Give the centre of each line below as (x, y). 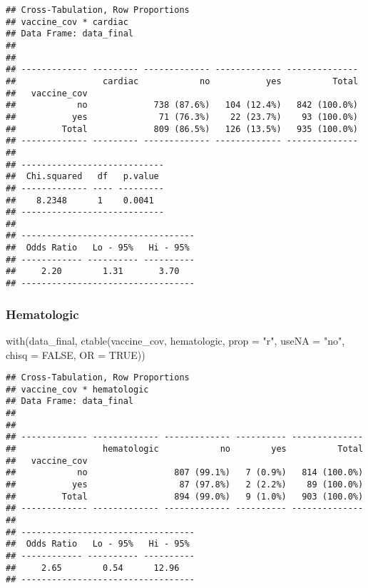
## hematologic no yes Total (185, 449)
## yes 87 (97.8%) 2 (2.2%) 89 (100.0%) (185, 485)
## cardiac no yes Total (182, 81)
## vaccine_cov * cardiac (67, 22)
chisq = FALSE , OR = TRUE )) (76, 354)
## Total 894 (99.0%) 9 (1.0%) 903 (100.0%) (185, 496)
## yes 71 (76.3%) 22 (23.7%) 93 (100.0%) (182, 117)
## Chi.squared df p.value (82, 177)
